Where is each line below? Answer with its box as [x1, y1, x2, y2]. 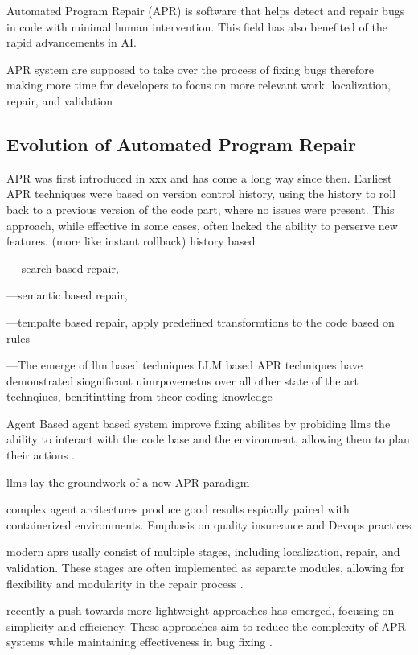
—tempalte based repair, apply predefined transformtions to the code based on [6, 313, 395, 330]
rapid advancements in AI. [6, 34, 137, 51]
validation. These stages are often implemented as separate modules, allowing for [6, 559, 405, 576]
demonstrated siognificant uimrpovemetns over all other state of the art [6, 372, 359, 389]
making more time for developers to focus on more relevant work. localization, [6, 76, 391, 93]
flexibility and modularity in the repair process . [6, 575, 244, 591]
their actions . [6, 447, 75, 463]
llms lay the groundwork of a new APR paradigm [6, 473, 250, 490]
